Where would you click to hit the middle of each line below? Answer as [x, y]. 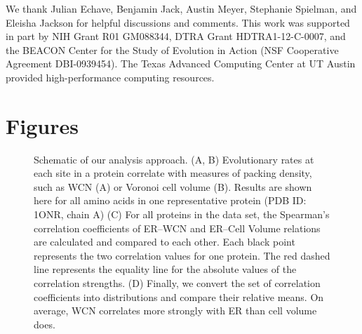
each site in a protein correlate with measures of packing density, [173, 173]
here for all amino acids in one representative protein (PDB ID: [170, 200]
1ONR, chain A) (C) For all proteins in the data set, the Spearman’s [182, 214]
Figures [42, 125]
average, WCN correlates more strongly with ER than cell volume [175, 310]
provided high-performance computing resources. [110, 77]
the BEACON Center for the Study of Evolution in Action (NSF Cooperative [172, 49]
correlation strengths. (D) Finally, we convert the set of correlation [177, 283]
